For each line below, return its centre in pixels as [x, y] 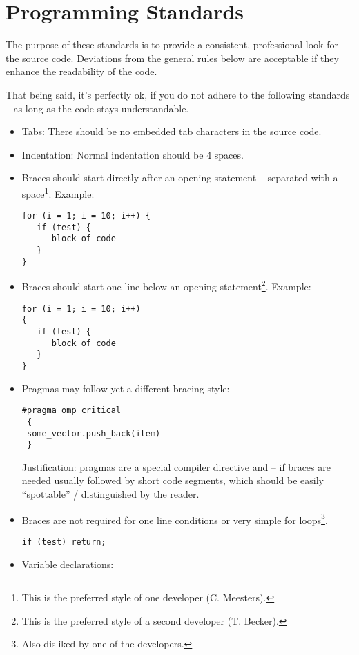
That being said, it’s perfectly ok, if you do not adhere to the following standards [178, 94]
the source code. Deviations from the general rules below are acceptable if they [172, 58]
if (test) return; [64, 542]
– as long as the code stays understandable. [97, 108]
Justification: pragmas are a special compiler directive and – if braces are [176, 466]
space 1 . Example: [58, 192]
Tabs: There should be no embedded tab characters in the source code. [172, 131]
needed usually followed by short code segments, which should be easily [173, 480]
